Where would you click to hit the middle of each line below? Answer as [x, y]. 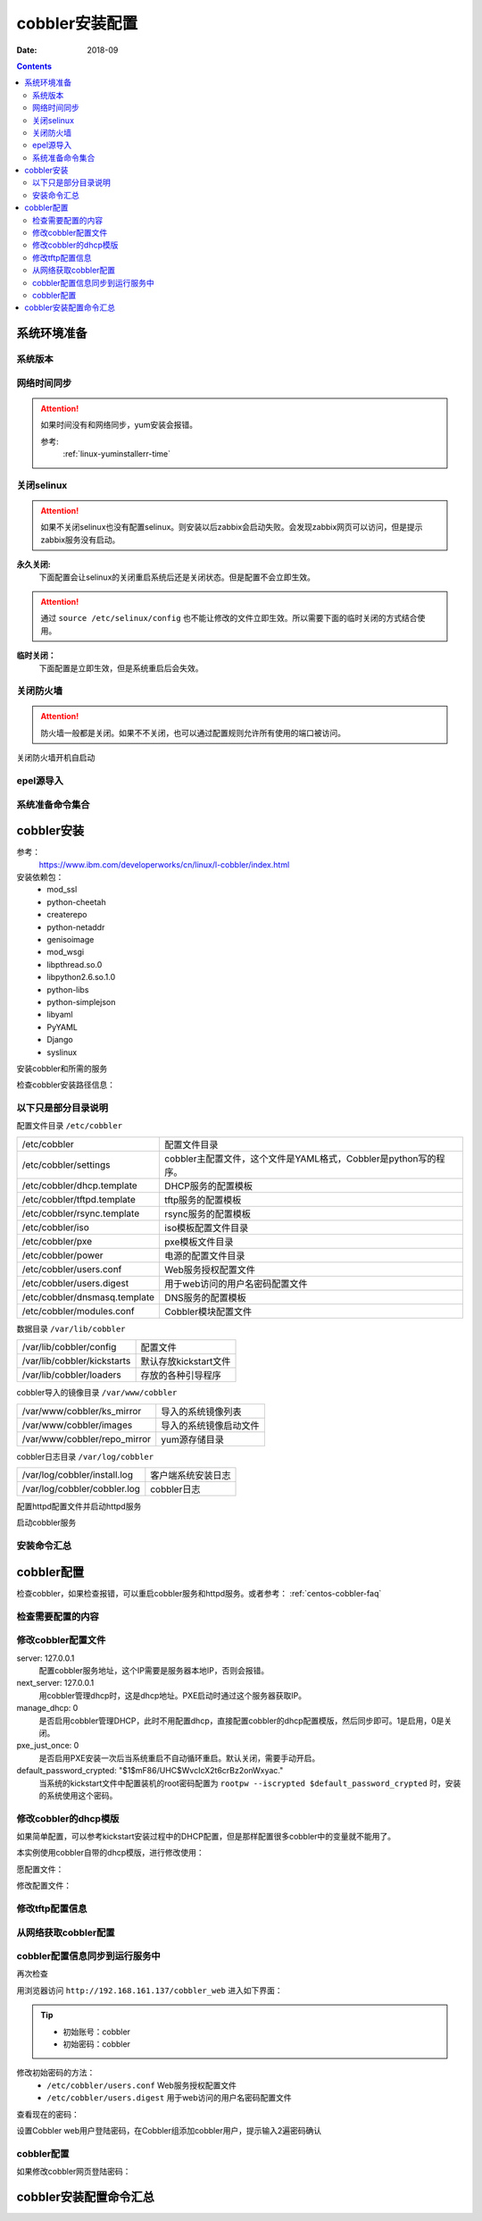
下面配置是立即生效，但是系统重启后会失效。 [121, 668]
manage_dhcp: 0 [47, 1708]
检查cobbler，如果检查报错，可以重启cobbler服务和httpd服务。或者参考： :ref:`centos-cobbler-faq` [199, 1593]
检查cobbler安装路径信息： [66, 1085]
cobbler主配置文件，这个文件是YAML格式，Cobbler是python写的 [300, 1159]
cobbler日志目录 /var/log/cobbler [85, 1456]
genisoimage [71, 940]
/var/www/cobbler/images [77, 1425]
